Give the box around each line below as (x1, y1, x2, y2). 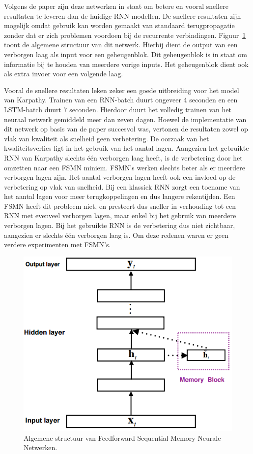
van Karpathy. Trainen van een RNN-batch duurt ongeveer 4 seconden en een (4, 95, 238, 105)
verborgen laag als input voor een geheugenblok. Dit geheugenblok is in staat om (4, 49, 247, 59)
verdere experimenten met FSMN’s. (4, 239, 111, 250)
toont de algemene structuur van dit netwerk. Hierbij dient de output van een (4, 39, 238, 50)
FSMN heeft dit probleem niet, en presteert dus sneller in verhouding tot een (4, 200, 236, 211)
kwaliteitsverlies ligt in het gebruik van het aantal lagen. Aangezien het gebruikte (4, 143, 249, 153)
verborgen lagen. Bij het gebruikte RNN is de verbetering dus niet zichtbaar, (4, 220, 235, 230)
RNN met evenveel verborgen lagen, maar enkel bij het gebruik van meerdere (4, 210, 236, 221)
